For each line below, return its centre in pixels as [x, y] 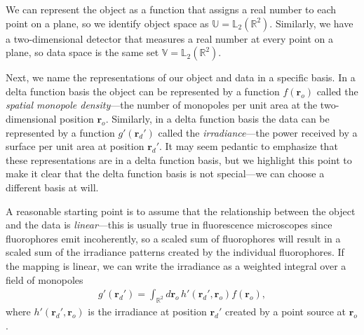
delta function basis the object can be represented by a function [143, 91]
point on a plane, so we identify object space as [107, 23]
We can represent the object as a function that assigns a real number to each [171, 9]
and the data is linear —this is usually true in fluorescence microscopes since [169, 225]
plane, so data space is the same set [82, 52]
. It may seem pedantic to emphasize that [249, 146]
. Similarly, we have [311, 23]
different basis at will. [52, 187]
